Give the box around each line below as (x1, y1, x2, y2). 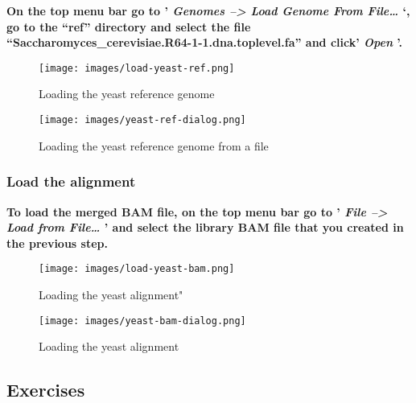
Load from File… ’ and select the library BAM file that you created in (6, 219, 404, 236)
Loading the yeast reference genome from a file (39, 137, 269, 154)
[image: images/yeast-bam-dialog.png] (39, 315, 246, 327)
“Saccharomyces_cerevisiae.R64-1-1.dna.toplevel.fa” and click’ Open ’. (6, 34, 403, 51)
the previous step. (6, 234, 108, 251)
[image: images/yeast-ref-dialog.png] (39, 114, 246, 126)
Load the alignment (6, 171, 136, 191)
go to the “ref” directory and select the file (6, 18, 251, 35)
